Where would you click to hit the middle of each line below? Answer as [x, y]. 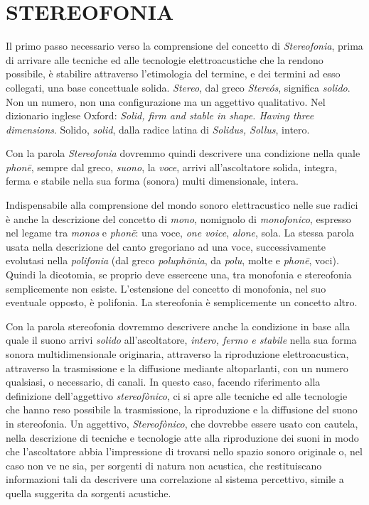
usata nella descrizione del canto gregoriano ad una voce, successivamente [166, 246]
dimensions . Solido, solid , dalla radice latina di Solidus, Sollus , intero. [158, 129]
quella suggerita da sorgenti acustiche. [89, 493]
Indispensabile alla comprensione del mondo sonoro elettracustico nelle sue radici [182, 205]
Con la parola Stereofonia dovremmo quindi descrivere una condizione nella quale [183, 153]
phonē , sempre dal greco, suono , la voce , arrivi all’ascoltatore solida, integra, [172, 167]
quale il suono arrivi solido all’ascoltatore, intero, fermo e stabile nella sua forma [181, 340]
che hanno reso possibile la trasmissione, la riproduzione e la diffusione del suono [182, 409]
